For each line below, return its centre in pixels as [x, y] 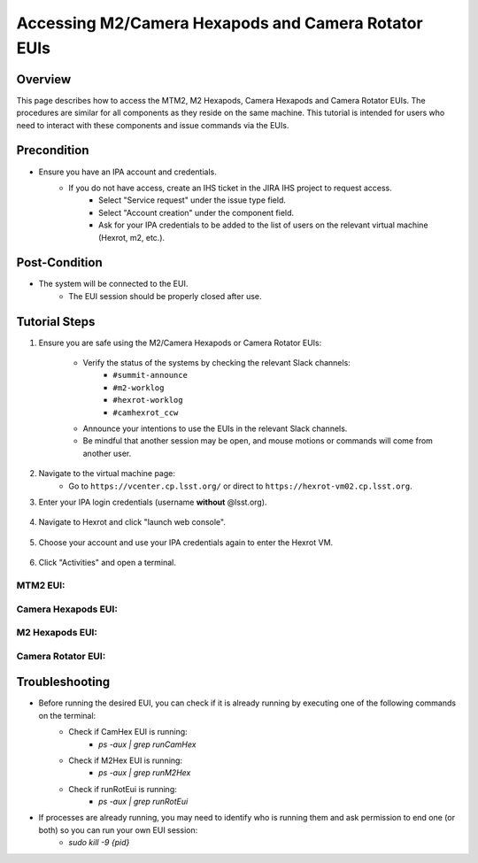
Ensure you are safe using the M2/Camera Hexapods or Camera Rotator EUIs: [180, 343]
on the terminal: [67, 715]
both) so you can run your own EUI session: [118, 830]
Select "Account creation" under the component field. [197, 212]
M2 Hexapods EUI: [57, 633]
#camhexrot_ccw [146, 412]
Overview [44, 79]
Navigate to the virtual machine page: [107, 474]
